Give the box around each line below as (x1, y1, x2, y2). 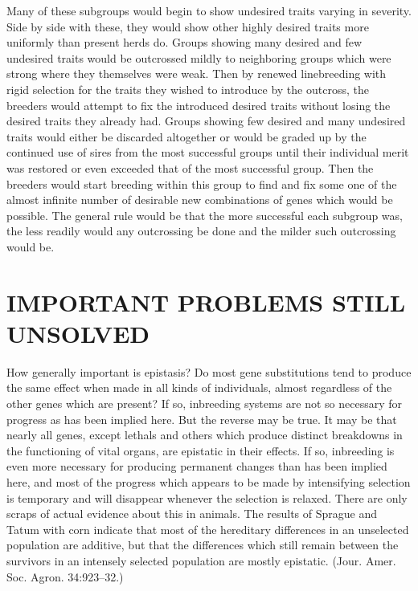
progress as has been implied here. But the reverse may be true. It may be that (6, 410, 397, 427)
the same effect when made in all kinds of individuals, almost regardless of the (6, 379, 392, 396)
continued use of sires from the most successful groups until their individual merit (6, 144, 409, 161)
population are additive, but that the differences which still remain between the (6, 536, 399, 553)
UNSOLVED (6, 316, 150, 349)
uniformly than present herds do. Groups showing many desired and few (6, 34, 363, 51)
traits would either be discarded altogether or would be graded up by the (6, 128, 367, 145)
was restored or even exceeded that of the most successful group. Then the (6, 159, 374, 176)
